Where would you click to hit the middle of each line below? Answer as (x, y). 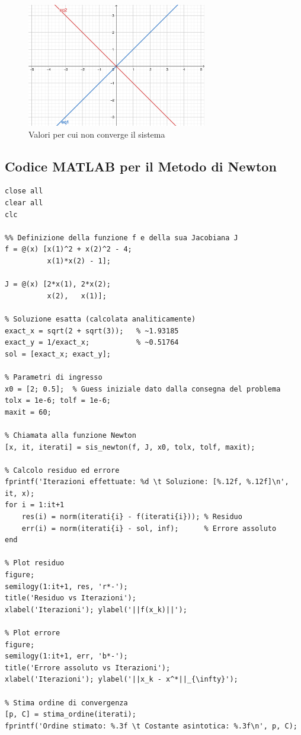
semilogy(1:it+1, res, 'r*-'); (66, 586)
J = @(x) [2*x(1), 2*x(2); (58, 284)
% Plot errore (33, 633)
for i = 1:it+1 (35, 505)
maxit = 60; (28, 412)
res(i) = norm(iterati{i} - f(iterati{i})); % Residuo (132, 517)
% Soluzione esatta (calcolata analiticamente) (100, 319)
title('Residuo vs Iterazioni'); (71, 598)
